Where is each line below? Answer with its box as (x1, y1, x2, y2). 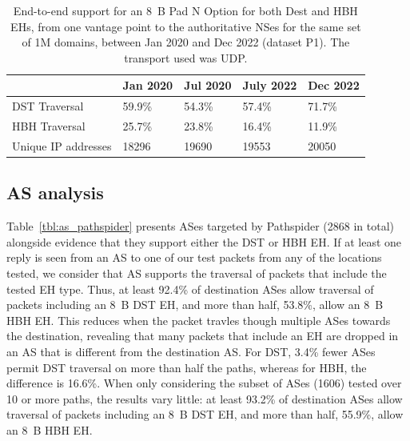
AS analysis (6, 180, 104, 205)
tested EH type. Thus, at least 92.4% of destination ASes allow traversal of (6, 280, 374, 297)
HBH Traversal (12, 118, 86, 134)
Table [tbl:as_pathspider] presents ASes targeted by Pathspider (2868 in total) (6, 218, 395, 235)
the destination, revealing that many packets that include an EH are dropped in (6, 327, 399, 344)
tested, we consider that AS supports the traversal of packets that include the (6, 264, 387, 281)
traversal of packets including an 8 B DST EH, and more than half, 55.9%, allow (6, 406, 404, 423)
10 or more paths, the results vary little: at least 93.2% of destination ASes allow (6, 390, 403, 407)
